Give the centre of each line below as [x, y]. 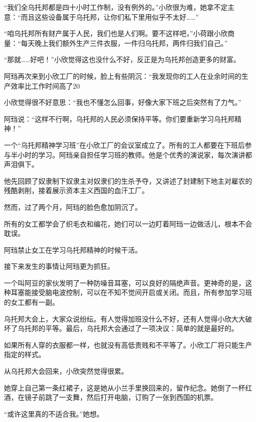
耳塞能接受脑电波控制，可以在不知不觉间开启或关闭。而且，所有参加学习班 [131, 292]
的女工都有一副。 [32, 302]
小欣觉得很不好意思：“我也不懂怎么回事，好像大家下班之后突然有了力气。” [123, 102]
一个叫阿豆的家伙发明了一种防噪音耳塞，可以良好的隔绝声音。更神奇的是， [125, 282]
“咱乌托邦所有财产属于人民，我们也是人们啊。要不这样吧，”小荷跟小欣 [116, 33]
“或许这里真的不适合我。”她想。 [54, 413]
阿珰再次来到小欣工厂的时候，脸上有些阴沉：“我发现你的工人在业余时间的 [123, 76]
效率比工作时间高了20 [45, 85]
